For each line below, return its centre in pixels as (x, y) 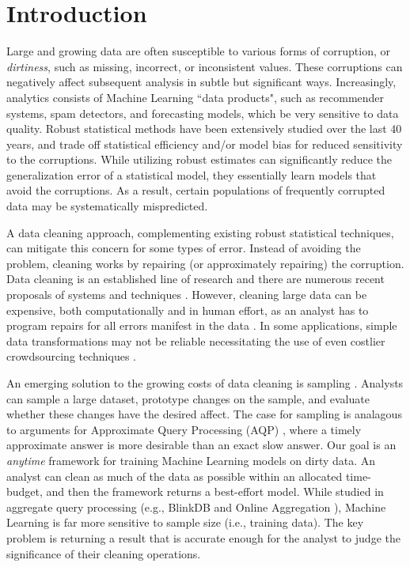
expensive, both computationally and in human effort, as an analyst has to (188, 310)
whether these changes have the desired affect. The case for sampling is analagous (204, 414)
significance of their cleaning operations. (104, 553)
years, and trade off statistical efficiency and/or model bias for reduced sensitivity (205, 144)
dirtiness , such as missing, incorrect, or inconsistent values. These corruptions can (205, 66)
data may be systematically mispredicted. (107, 206)
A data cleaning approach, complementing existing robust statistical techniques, (200, 232)
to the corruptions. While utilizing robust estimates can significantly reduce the (199, 159)
